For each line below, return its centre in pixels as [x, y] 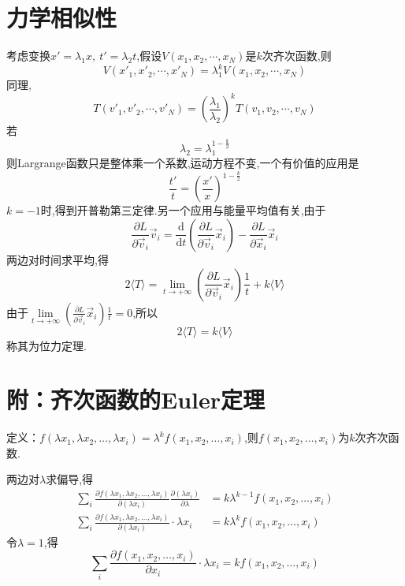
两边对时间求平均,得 [58, 259]
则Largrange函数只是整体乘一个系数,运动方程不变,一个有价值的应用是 [183, 163]
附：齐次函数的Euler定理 [136, 399]
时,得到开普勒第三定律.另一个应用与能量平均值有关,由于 [183, 210]
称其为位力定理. [46, 345]
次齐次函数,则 [297, 56]
